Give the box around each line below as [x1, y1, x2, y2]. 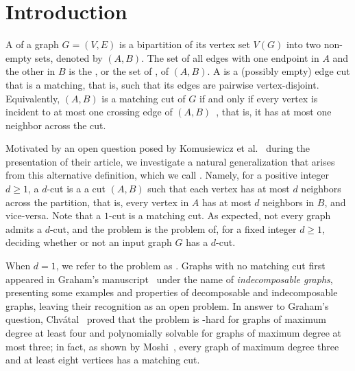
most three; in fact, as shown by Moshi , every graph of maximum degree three [5, 339, 339, 353]
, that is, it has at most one [216, 104, 332, 119]
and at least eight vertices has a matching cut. [5, 352, 200, 367]
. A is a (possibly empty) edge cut [207, 64, 350, 78]
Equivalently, [5, 91, 60, 105]
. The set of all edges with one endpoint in [141, 50, 319, 65]
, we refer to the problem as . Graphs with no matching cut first [56, 258, 326, 273]
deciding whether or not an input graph [5, 235, 172, 249]
